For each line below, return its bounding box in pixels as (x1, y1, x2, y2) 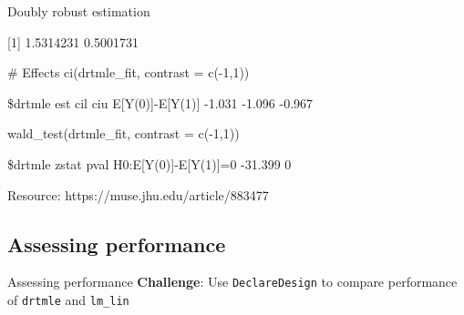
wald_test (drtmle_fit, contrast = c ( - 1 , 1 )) (7, 124, 240, 143)
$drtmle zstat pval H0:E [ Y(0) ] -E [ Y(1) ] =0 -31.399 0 (7, 154, 292, 173)
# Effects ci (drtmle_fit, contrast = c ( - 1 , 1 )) (7, 63, 250, 82)
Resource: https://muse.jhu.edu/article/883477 (7, 185, 269, 204)
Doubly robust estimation (7, 2, 150, 20)
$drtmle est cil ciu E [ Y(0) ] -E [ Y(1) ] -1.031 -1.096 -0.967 (7, 93, 314, 112)
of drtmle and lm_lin (7, 290, 129, 310)
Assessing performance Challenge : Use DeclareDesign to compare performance (7, 272, 458, 291)
